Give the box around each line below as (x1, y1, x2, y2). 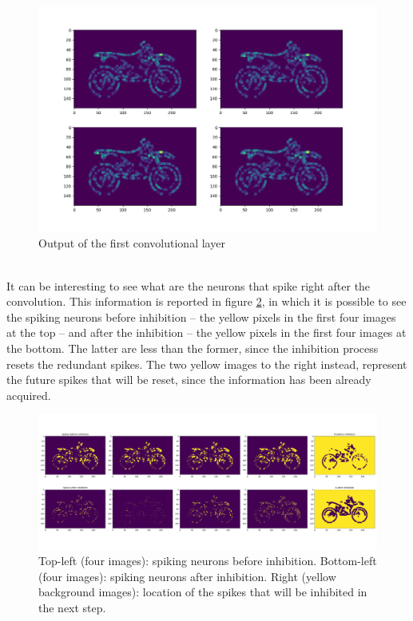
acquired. (6, 386, 51, 403)
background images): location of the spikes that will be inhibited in (38, 583, 367, 600)
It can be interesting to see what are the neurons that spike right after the (6, 277, 371, 294)
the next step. (38, 599, 106, 616)
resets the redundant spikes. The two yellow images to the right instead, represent (6, 355, 407, 372)
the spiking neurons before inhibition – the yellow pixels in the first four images (6, 308, 396, 325)
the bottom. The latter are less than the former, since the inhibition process (6, 339, 379, 356)
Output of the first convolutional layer (38, 235, 225, 251)
